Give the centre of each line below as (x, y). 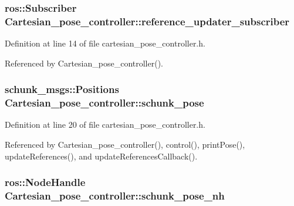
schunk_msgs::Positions (62, 89)
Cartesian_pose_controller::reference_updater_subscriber (147, 21)
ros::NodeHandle (45, 182)
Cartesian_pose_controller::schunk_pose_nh (115, 196)
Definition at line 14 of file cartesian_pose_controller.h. (105, 43)
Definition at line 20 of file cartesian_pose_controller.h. (105, 124)
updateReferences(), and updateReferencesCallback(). (101, 156)
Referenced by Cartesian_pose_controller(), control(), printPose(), (125, 144)
